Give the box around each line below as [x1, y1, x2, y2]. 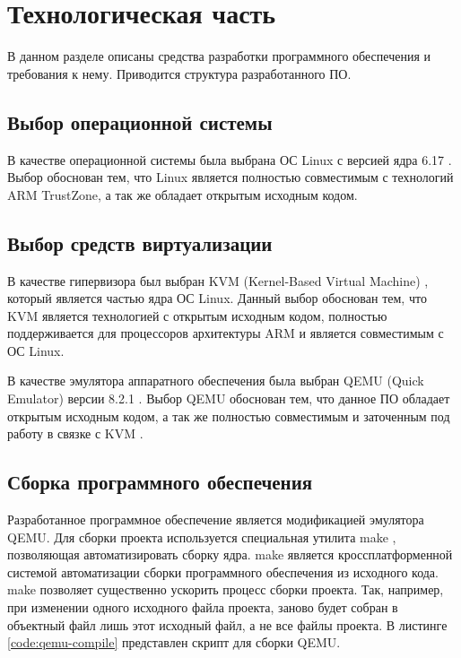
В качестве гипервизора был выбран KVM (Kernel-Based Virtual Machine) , [7, 271, 429, 290]
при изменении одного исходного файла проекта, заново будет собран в [7, 598, 398, 617]
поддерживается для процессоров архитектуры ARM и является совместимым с [7, 324, 444, 342]
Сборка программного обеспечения [7, 468, 313, 496]
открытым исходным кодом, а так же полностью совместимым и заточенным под [7, 406, 450, 425]
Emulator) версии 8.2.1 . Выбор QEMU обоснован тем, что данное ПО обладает [7, 389, 450, 408]
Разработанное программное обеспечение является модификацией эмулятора [7, 510, 424, 529]
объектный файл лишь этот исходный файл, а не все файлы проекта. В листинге [7, 615, 448, 634]
